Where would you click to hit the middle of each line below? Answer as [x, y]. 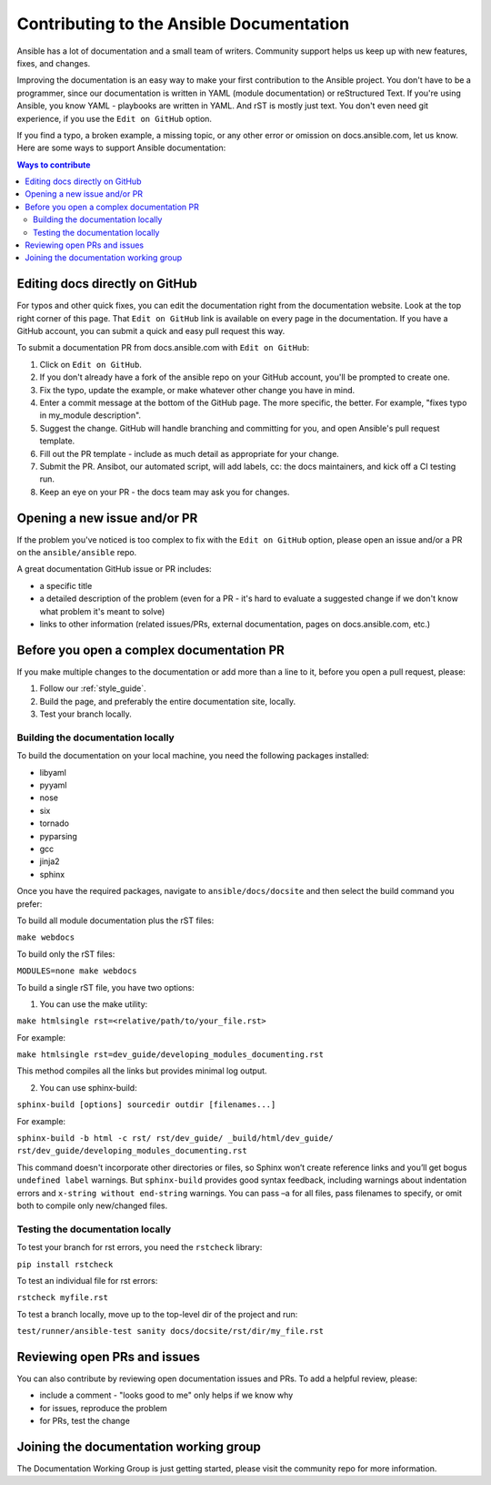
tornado [55, 823]
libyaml [53, 772]
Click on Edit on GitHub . [91, 364]
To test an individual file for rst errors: [87, 1280]
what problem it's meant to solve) [102, 611]
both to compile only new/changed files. [92, 1205]
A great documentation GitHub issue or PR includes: [115, 569]
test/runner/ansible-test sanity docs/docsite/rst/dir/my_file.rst [170, 1331]
